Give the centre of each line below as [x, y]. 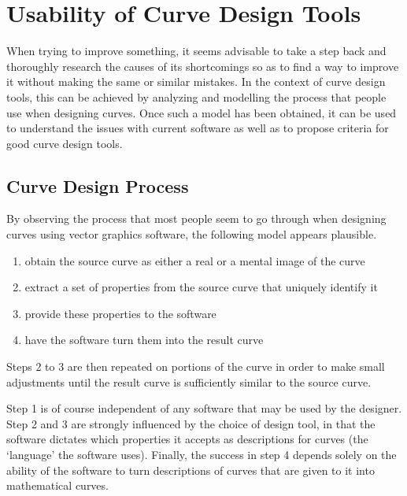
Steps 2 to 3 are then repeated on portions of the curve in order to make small [196, 366]
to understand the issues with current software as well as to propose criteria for [198, 128]
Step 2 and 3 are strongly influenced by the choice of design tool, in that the [191, 423]
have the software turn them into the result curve [144, 340]
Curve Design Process [98, 185]
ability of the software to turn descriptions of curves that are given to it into [191, 470]
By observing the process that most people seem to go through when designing [196, 218]
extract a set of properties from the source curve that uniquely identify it [201, 287]
